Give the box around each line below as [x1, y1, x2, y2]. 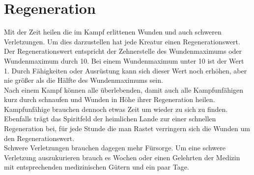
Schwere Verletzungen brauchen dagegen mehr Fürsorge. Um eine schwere [4, 142, 226, 153]
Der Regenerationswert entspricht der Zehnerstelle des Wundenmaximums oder [4, 46, 242, 56]
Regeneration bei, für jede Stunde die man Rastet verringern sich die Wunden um [4, 123, 250, 134]
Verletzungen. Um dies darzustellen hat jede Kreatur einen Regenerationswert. [4, 36, 240, 46]
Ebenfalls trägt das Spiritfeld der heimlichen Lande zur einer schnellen [4, 113, 216, 124]
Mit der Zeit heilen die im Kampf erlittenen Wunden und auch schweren [4, 27, 222, 37]
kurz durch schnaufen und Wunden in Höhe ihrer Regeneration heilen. [4, 94, 215, 105]
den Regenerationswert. [4, 133, 75, 143]
